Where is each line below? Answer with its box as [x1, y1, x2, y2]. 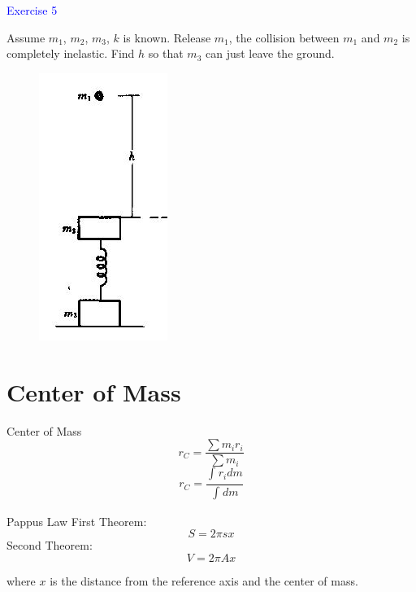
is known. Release [123, 29, 211, 46]
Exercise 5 [6, 2, 58, 18]
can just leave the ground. [205, 45, 335, 62]
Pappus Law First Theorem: [6, 512, 147, 529]
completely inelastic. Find [6, 45, 135, 62]
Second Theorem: [6, 537, 93, 554]
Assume [6, 29, 45, 46]
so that [148, 45, 184, 62]
